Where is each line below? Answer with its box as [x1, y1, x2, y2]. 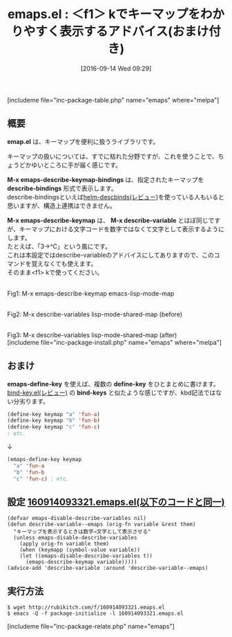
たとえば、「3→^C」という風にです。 [7, 242, 112, 250]
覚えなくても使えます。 [30, 259, 97, 267]
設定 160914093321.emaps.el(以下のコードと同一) [7, 496, 225, 508]
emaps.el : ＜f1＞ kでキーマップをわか [7, 6, 225, 22]
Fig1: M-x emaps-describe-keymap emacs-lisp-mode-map [7, 289, 175, 298]
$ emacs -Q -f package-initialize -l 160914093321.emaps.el [7, 610, 184, 617]
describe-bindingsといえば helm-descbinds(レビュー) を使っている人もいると [7, 192, 224, 201]
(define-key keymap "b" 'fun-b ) [7, 417, 100, 424]
